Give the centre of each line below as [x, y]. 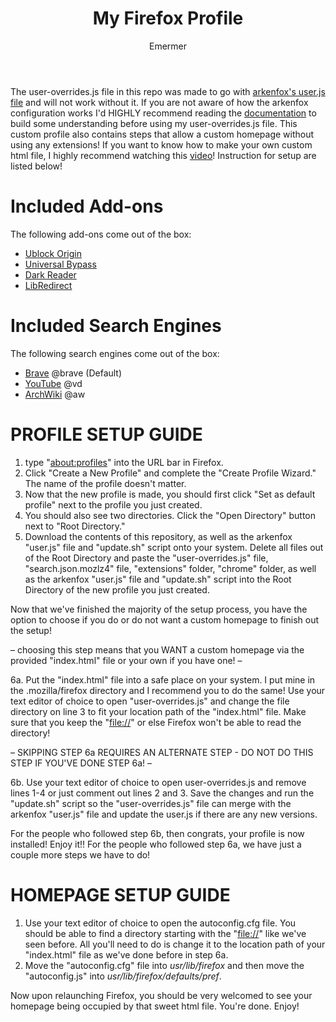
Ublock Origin [53, 253]
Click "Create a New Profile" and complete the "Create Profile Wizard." [170, 473]
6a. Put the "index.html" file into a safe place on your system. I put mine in [163, 679]
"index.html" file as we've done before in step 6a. [126, 954]
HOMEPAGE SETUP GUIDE [120, 894]
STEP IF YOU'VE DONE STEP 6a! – [81, 763]
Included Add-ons [87, 206]
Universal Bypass [60, 264]
